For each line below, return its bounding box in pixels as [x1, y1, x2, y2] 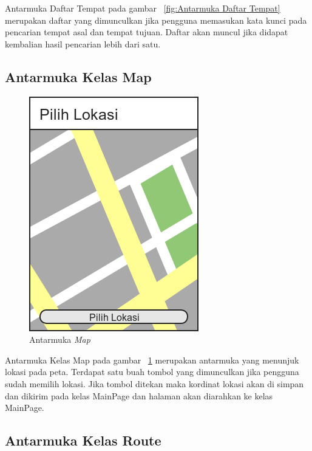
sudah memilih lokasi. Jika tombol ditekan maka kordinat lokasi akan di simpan [5, 377, 304, 390]
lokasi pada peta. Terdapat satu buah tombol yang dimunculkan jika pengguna [5, 365, 299, 378]
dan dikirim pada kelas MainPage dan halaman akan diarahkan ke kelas [5, 389, 273, 402]
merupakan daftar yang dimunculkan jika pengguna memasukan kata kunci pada [5, 13, 307, 26]
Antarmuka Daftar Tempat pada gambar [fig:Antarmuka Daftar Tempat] [5, 2, 280, 14]
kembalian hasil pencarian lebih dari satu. [5, 37, 161, 50]
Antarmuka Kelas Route [5, 431, 161, 450]
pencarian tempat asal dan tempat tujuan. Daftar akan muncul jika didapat [5, 26, 288, 38]
